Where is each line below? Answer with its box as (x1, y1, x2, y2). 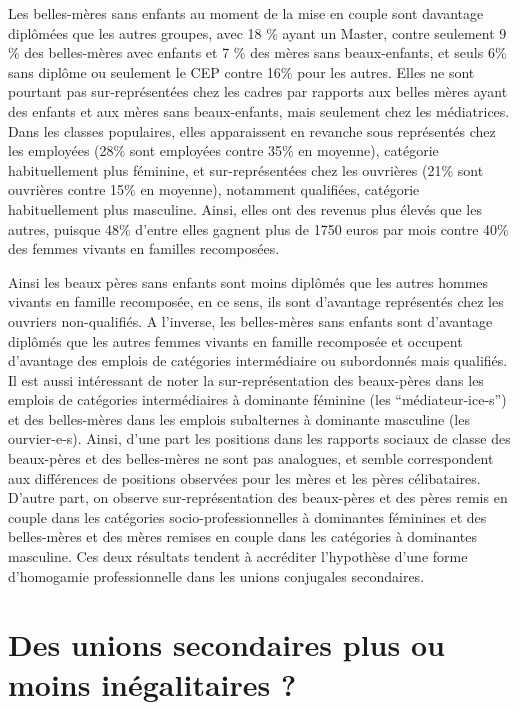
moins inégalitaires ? (8, 663, 297, 704)
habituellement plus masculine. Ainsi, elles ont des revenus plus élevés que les (8, 198, 482, 219)
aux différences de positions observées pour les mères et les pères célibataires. (8, 467, 481, 488)
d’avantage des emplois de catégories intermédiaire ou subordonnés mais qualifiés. (8, 350, 508, 371)
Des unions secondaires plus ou (8, 624, 445, 665)
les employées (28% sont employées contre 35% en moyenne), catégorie (8, 140, 439, 161)
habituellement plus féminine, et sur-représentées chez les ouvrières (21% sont (8, 159, 484, 180)
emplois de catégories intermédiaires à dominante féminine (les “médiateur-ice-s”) (8, 389, 507, 410)
